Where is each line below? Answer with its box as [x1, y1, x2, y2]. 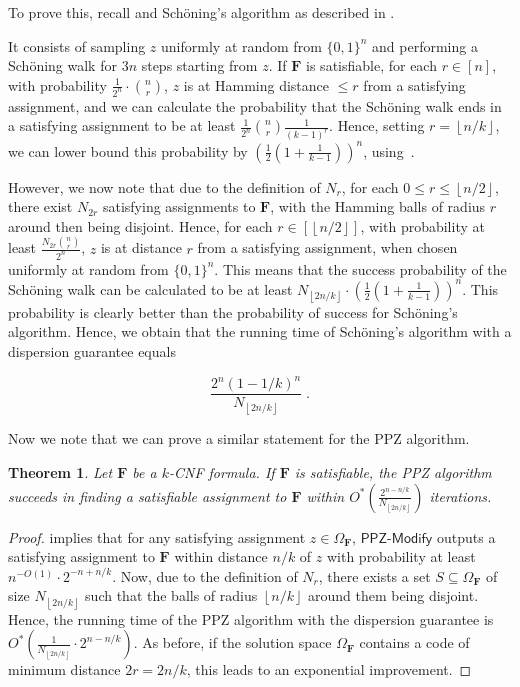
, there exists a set [318, 565, 431, 586]
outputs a [436, 526, 496, 547]
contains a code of [359, 632, 470, 653]
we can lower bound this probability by [8, 140, 248, 161]
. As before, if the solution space [133, 632, 332, 653]
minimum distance [8, 659, 121, 680]
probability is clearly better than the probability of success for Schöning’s [8, 301, 458, 322]
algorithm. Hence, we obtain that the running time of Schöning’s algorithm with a [8, 321, 512, 342]
